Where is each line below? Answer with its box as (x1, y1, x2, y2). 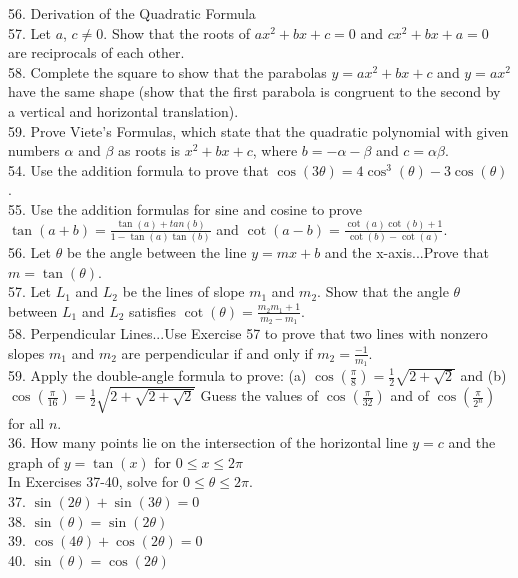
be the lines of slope (122, 281, 245, 302)
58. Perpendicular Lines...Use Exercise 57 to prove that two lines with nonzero (8, 323, 488, 344)
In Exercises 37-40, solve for (8, 471, 179, 492)
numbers (8, 140, 60, 161)
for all (8, 412, 45, 433)
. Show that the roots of (103, 22, 251, 43)
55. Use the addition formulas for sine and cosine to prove (8, 198, 362, 219)
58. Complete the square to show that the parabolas (8, 61, 327, 82)
